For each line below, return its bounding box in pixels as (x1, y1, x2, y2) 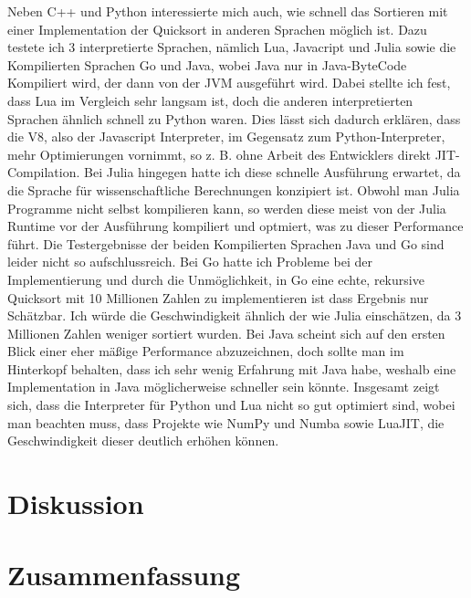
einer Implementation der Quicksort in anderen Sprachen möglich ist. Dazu (7, 19, 427, 38)
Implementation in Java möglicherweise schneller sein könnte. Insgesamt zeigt (7, 377, 440, 396)
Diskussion (7, 485, 144, 522)
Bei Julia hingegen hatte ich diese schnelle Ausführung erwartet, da (84, 163, 461, 182)
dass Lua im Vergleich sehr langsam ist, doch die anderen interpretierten (7, 90, 413, 110)
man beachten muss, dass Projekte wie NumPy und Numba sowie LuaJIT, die (7, 413, 445, 432)
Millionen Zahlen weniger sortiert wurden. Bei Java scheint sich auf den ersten (7, 323, 445, 342)
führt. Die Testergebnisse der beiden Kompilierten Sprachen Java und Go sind (7, 234, 445, 253)
